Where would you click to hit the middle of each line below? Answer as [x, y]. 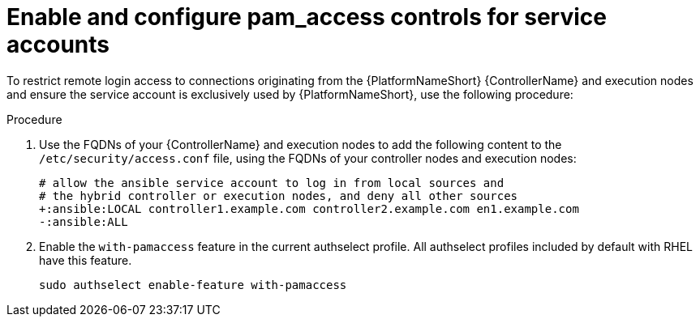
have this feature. [86, 260]
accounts [58, 45]
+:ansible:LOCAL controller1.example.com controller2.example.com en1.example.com [309, 208]
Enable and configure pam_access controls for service [307, 17]
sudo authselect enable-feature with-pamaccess [193, 285]
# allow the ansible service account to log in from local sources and [272, 183]
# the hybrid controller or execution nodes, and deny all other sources [279, 195]
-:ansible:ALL [84, 221]
